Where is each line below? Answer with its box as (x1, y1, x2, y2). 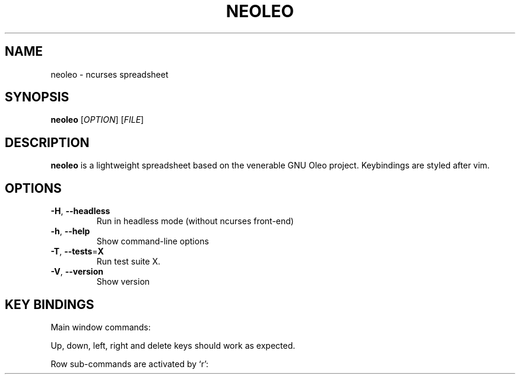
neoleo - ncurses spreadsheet (50, 69, 169, 79)
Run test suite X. (96, 256, 160, 267)
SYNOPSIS (5, 90, 69, 105)
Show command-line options (96, 236, 209, 247)
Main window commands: (50, 321, 151, 332)
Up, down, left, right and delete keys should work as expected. (50, 340, 296, 351)
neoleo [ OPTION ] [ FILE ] (50, 114, 144, 125)
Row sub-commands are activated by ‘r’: (50, 358, 209, 369)
